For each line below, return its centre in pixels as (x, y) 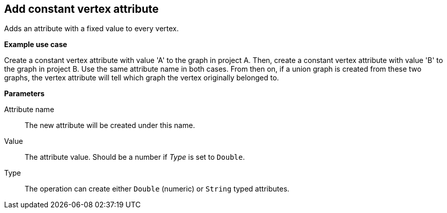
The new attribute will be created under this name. (110, 125)
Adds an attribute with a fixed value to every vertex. (91, 29)
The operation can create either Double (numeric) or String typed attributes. (157, 189)
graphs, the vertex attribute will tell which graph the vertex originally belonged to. (142, 78)
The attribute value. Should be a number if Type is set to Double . (135, 157)
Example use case (36, 45)
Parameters (24, 94)
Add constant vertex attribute (81, 9)
